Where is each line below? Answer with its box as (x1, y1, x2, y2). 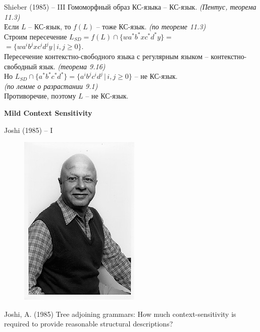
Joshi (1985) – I (4, 124, 53, 135)
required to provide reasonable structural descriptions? (4, 318, 173, 329)
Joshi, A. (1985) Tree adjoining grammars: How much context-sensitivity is (4, 308, 236, 319)
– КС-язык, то (28, 21, 71, 32)
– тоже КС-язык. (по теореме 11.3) (96, 21, 206, 32)
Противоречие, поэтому (4, 90, 76, 101)
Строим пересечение (4, 31, 67, 41)
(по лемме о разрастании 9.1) (4, 80, 98, 91)
